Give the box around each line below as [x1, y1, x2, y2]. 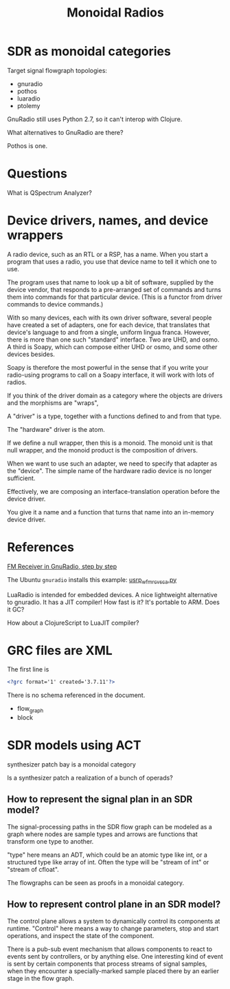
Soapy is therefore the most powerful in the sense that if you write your [7, 363, 209, 371]
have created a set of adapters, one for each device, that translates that [7, 320, 210, 329]
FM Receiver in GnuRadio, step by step [7, 562, 117, 570]
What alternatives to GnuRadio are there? [7, 128, 124, 136]
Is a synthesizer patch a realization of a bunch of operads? [7, 773, 173, 782]
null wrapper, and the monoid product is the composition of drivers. [7, 446, 198, 454]
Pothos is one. [7, 141, 48, 149]
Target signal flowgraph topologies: [7, 66, 108, 74]
